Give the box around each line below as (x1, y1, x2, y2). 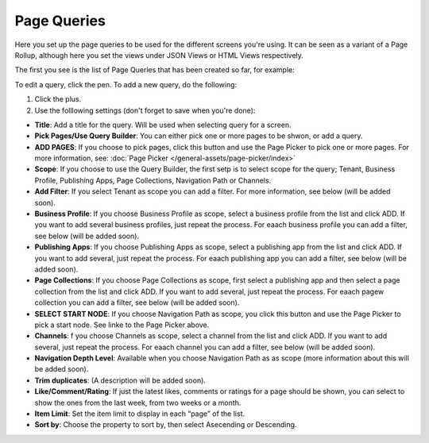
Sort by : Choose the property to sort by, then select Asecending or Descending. (34, 420, 297, 430)
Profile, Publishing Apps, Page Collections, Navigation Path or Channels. (34, 175, 272, 185)
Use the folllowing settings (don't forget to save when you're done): (34, 106, 256, 115)
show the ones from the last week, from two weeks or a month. (34, 398, 242, 407)
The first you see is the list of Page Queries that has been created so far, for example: (14, 65, 296, 75)
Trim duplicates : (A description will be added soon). (34, 376, 207, 385)
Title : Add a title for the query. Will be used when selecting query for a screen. (34, 120, 292, 129)
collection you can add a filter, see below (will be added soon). (34, 298, 240, 307)
